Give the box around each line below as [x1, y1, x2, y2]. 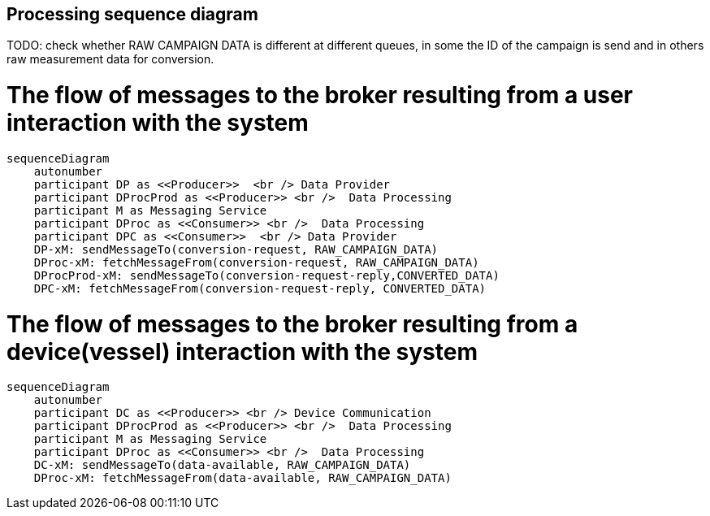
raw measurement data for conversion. [6, 52, 214, 67]
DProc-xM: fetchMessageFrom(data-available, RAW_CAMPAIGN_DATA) [33, 471, 452, 485]
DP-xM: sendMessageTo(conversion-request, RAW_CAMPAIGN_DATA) [33, 242, 439, 256]
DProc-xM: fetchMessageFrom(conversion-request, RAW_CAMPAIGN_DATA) [33, 255, 479, 269]
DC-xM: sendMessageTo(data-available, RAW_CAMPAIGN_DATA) [33, 458, 411, 472]
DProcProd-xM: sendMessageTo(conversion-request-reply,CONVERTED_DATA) [33, 268, 500, 282]
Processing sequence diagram [6, 4, 258, 24]
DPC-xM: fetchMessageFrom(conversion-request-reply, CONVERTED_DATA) [33, 281, 487, 295]
